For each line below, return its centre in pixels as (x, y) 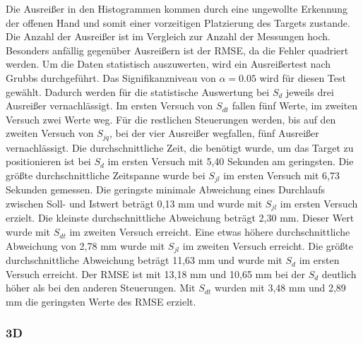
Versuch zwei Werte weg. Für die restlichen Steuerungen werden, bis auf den (171, 119)
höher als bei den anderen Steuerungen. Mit (101, 288)
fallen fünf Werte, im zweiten (295, 106)
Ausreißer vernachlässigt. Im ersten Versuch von (109, 106)
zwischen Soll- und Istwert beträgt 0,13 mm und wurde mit (134, 204)
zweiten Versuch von (50, 133)
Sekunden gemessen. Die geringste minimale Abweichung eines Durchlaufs (165, 189)
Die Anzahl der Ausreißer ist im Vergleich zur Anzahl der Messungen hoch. (168, 36)
